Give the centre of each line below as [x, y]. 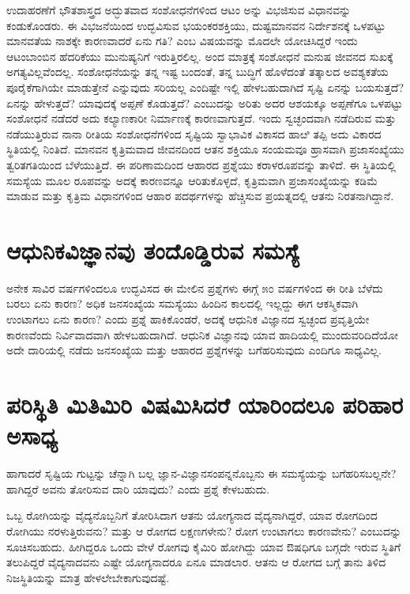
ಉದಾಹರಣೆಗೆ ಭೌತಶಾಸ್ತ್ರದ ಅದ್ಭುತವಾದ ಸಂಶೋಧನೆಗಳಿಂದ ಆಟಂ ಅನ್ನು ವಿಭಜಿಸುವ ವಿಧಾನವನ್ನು [179, 9]
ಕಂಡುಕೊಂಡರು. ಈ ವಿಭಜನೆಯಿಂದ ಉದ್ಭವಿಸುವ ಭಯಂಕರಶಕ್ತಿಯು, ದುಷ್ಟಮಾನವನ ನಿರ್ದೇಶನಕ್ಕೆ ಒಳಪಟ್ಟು [196, 25]
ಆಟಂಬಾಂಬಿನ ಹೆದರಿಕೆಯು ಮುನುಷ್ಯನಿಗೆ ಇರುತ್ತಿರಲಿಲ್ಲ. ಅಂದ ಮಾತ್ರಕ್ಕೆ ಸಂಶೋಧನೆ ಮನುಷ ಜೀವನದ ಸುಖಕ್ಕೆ [200, 56]
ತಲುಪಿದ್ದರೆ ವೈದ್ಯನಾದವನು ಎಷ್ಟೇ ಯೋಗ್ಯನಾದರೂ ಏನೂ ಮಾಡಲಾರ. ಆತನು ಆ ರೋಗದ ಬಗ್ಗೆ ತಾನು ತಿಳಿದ [196, 562]
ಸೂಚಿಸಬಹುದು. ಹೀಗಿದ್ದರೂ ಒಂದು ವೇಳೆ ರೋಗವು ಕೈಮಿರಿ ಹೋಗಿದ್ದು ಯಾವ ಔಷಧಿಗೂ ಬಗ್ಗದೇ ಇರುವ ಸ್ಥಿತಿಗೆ [204, 546]
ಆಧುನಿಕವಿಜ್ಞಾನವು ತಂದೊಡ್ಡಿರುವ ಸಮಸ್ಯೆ [153, 250]
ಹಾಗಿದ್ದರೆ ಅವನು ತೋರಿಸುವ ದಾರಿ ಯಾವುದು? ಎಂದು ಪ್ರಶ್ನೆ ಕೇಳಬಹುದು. [138, 488]
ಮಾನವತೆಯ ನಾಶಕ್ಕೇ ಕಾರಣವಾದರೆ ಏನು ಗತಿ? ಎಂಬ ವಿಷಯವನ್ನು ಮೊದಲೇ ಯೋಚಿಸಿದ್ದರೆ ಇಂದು [182, 41]
